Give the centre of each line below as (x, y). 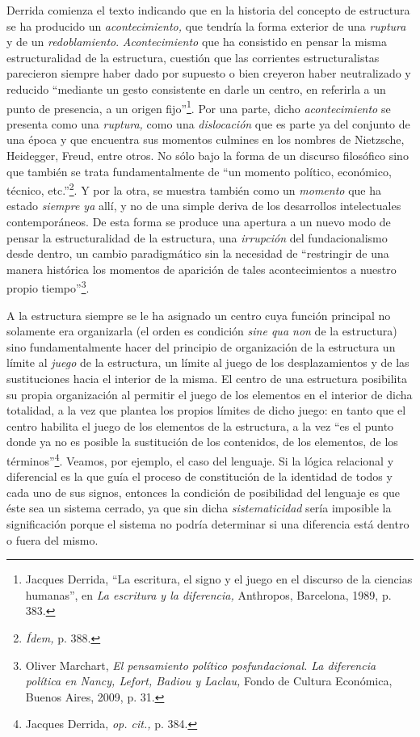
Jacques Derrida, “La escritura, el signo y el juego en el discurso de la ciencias (219, 579)
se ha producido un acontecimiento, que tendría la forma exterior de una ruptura (206, 25)
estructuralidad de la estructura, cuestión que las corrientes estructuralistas (193, 57)
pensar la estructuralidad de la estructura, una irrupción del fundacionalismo (197, 237)
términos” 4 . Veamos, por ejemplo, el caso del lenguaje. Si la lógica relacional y (200, 459)
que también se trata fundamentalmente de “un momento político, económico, (199, 171)
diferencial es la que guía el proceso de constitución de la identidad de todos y (199, 476)
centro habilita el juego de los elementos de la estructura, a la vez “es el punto (200, 425)
